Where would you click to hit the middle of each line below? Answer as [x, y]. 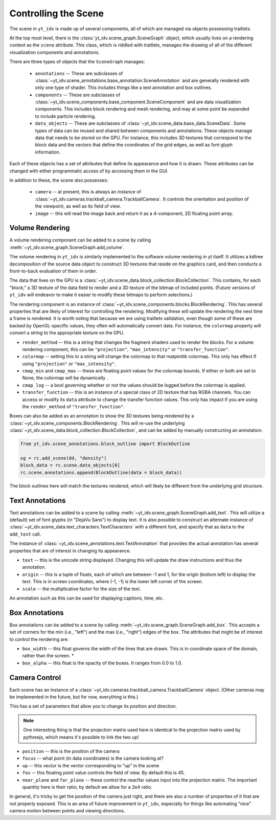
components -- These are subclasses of [78, 95]
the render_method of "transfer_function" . [74, 407]
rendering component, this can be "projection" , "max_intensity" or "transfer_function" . [126, 349]
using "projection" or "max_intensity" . [69, 364]
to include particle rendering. [66, 116]
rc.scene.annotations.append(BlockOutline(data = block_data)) [101, 472]
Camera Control [35, 678]
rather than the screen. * [48, 656]
